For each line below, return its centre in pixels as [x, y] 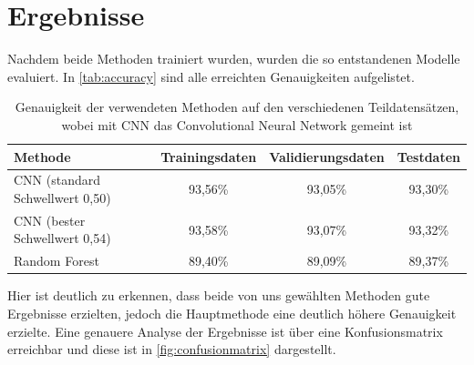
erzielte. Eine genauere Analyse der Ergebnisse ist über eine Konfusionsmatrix [225, 331]
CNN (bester [50, 220]
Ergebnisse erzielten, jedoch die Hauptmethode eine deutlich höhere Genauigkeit [232, 313]
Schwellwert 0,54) [62, 238]
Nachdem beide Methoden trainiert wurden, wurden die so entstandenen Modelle [234, 59]
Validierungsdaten [327, 156]
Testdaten [428, 156]
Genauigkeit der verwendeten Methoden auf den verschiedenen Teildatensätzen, [237, 107]
